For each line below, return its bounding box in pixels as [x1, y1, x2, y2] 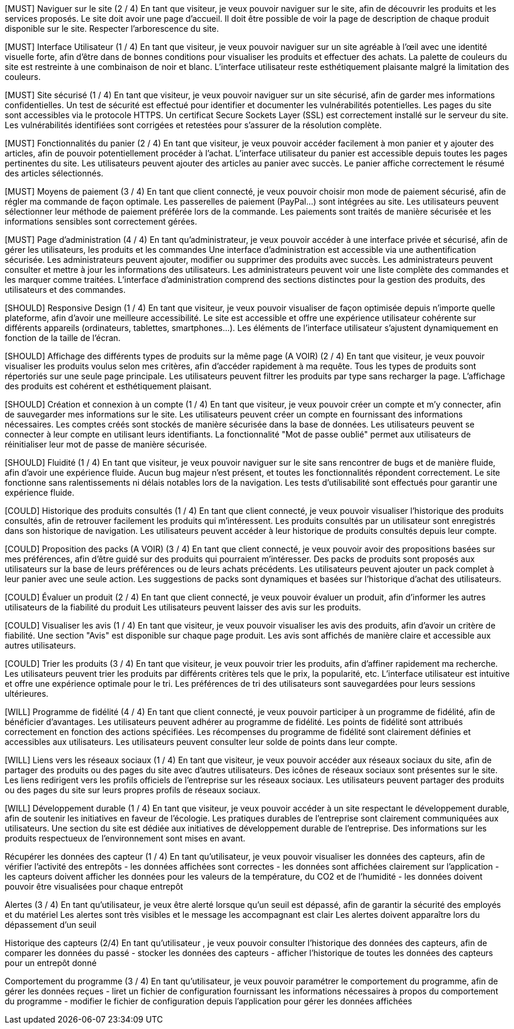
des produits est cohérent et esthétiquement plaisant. [5, 381, 211, 391]
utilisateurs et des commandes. [5, 285, 126, 295]
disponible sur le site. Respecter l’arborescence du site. [5, 24, 219, 34]
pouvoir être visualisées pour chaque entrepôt [5, 881, 183, 891]
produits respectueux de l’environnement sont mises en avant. [5, 833, 246, 843]
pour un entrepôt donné [5, 958, 97, 968]
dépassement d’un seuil [5, 920, 97, 930]
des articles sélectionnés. [5, 168, 103, 178]
